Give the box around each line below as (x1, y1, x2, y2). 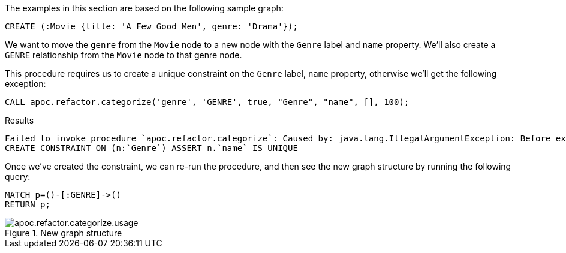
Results (5, 115, 34, 125)
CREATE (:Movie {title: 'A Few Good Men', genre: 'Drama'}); (5, 22, 298, 31)
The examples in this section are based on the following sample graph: (5, 3, 284, 13)
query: (5, 171, 31, 182)
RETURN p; (5, 200, 50, 209)
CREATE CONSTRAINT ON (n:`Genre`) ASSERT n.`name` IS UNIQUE (5, 143, 298, 153)
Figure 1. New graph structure (5, 228, 122, 238)
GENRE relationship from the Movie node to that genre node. (5, 50, 242, 60)
